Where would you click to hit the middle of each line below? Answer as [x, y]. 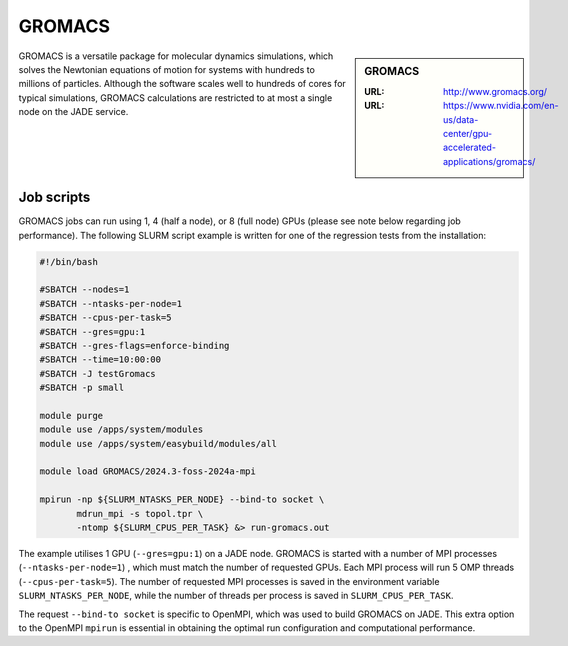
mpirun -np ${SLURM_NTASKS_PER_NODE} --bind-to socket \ [182, 499]
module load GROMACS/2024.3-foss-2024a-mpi [148, 471]
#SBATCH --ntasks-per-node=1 [111, 303]
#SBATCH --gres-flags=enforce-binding [134, 345]
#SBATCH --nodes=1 [84, 289]
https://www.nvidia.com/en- [501, 106]
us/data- [461, 119]
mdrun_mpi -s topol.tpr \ [140, 513]
